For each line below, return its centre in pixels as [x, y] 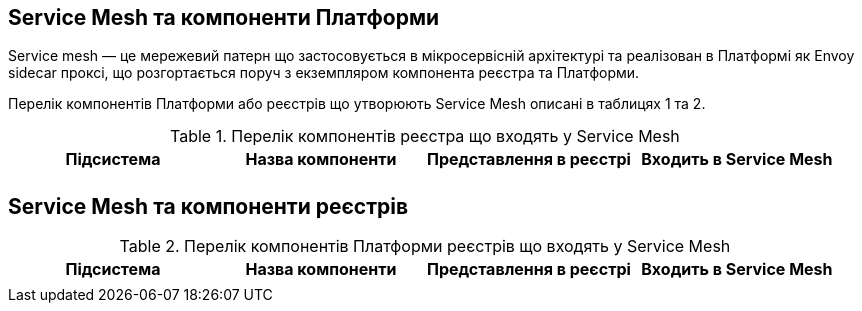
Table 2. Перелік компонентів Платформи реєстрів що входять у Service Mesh [425, 246]
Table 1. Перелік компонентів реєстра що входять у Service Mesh [425, 136]
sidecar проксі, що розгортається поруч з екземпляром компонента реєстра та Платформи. [324, 73]
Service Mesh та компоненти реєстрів [208, 206]
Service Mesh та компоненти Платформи [224, 17]
